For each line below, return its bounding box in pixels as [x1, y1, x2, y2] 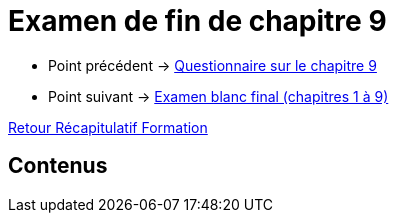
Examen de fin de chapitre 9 [8, 4, 387, 38]
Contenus [8, 153, 108, 179]
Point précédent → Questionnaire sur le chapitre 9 [48, 56, 377, 74]
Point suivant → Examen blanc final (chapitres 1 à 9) [48, 87, 389, 105]
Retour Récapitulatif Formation [8, 118, 208, 136]
